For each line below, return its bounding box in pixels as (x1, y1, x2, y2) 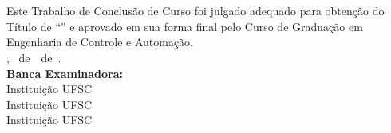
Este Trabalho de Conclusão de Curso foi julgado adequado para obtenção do (6, 2, 385, 19)
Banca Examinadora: (6, 65, 124, 81)
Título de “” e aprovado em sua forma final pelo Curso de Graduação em (6, 18, 363, 34)
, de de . (6, 49, 61, 65)
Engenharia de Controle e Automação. (6, 33, 193, 50)
